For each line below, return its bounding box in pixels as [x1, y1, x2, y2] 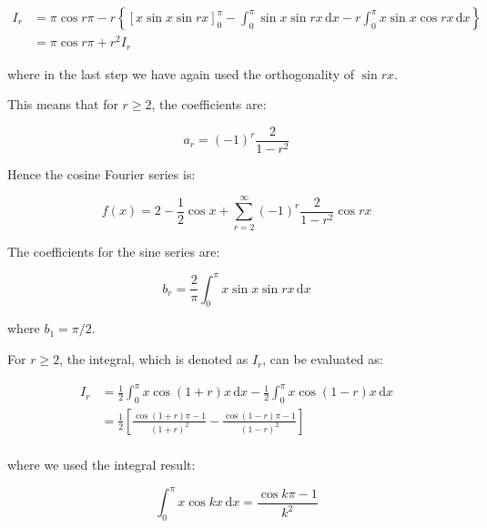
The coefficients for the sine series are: [7, 241, 220, 260]
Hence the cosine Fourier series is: [7, 164, 196, 183]
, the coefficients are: [151, 95, 267, 114]
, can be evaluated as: [262, 350, 383, 369]
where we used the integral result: [7, 455, 196, 474]
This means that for [7, 95, 118, 114]
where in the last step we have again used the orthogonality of [7, 64, 355, 83]
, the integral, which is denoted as [59, 350, 249, 369]
